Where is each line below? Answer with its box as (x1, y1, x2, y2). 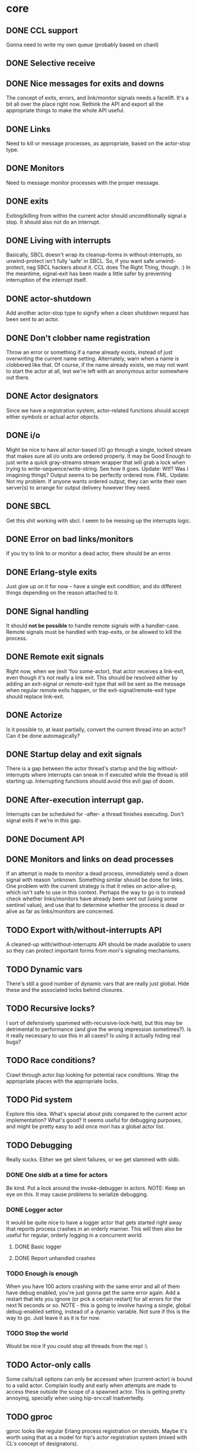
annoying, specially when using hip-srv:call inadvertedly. (6, 1394, 145, 1402)
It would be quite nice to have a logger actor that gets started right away (6, 1219, 182, 1226)
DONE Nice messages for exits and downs (6, 78, 164, 88)
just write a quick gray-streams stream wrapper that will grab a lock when (6, 459, 186, 466)
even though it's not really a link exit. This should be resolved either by (6, 674, 178, 681)
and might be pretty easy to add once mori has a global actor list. (6, 1123, 165, 1130)
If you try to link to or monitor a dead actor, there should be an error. (6, 550, 172, 557)
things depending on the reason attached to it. (6, 589, 119, 597)
